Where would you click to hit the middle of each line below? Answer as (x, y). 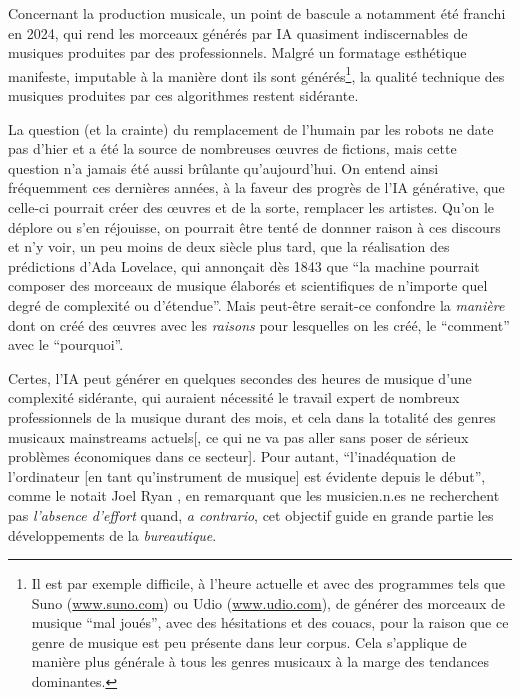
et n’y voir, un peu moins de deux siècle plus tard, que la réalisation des (229, 246)
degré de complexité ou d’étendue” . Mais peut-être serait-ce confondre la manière (256, 304)
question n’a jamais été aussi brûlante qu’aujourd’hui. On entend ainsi (223, 167)
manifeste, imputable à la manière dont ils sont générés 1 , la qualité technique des (256, 74)
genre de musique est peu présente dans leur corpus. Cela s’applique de (249, 641)
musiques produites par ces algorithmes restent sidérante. (183, 95)
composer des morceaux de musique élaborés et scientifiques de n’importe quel (248, 285)
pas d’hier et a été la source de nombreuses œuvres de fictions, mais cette (232, 148)
